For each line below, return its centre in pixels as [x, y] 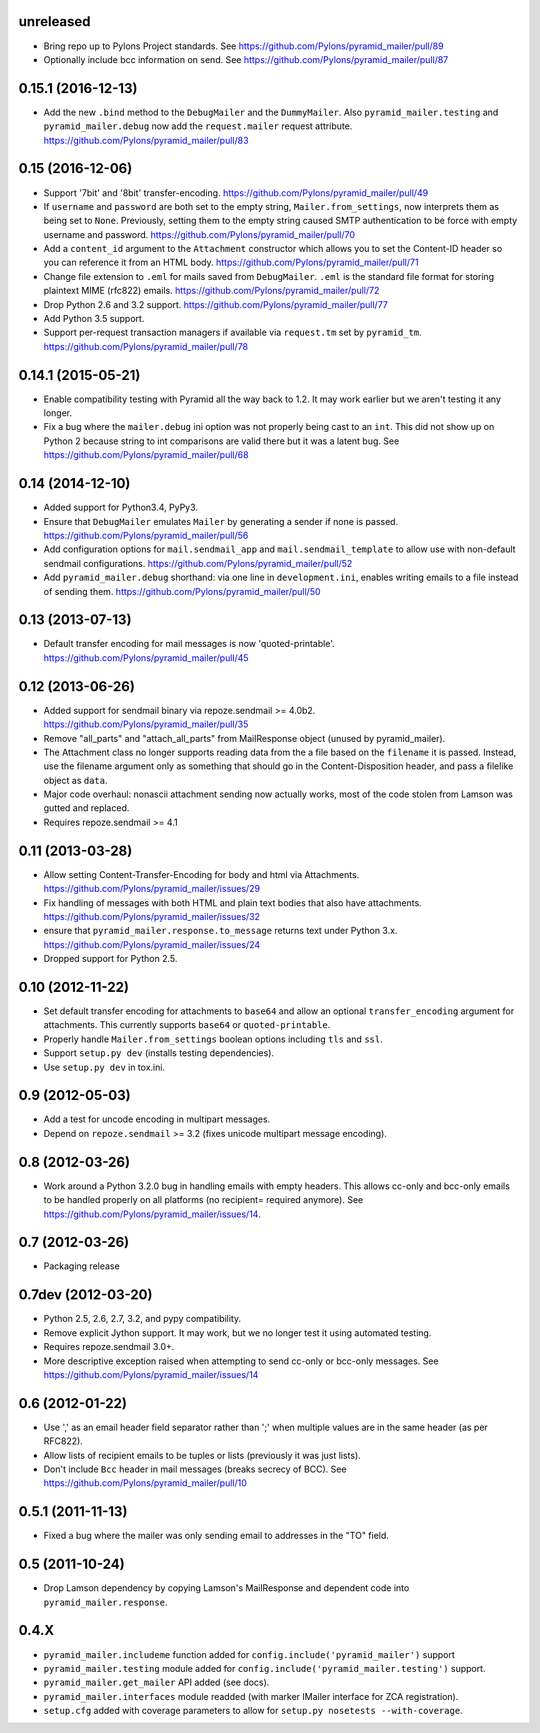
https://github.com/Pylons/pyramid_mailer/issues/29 [151, 889]
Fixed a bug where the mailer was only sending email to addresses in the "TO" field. [216, 1536]
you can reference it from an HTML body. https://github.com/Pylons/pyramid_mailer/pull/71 [231, 262]
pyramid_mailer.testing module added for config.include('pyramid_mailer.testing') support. [264, 1668]
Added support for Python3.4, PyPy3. [121, 507]
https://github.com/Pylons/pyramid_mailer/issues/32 [151, 916]
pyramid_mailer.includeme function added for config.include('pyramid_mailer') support [249, 1654]
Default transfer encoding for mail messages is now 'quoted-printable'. [189, 644]
